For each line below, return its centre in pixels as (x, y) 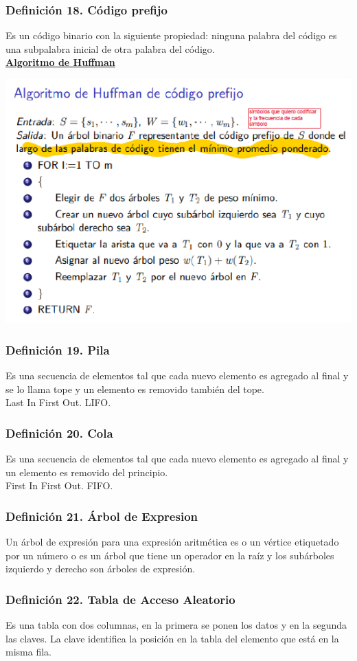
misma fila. (28, 652)
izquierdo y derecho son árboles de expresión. (101, 569)
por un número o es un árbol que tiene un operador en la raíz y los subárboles (170, 555)
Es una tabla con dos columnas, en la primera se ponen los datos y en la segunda (176, 625)
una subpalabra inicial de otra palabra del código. (110, 48)
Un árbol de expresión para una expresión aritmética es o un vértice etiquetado (172, 542)
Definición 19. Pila (58, 349)
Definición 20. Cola (59, 433)
